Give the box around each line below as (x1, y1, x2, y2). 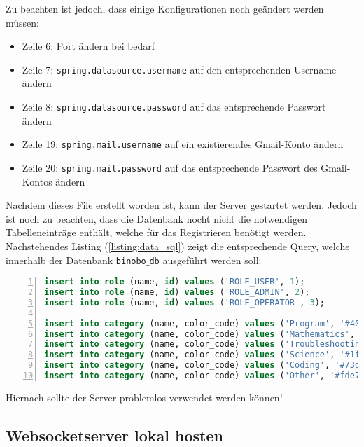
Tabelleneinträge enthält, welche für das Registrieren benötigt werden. (6, 225, 307, 240)
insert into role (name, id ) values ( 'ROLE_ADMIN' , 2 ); (44, 287, 310, 298)
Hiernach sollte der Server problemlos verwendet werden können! (6, 390, 283, 404)
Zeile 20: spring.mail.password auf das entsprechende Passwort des (22, 160, 318, 174)
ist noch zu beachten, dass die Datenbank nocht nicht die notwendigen (6, 211, 307, 226)
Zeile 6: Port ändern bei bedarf (22, 39, 155, 53)
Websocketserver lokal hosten (6, 424, 223, 446)
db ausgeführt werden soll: (149, 252, 262, 267)
